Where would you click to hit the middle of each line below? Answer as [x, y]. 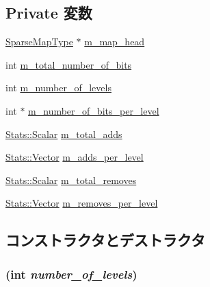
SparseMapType [39, 42]
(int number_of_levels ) [71, 274]
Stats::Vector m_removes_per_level [82, 203]
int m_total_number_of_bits [69, 64]
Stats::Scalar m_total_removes [71, 180]
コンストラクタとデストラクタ [105, 240]
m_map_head [115, 42]
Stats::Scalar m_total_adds [64, 134]
